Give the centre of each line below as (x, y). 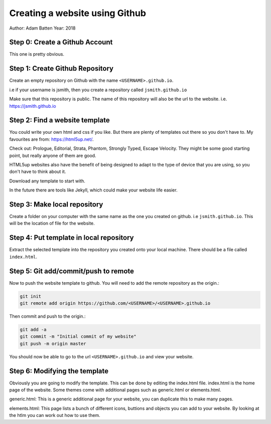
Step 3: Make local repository (56, 204)
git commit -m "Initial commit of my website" (78, 337)
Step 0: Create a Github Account (61, 42)
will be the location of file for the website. (52, 224)
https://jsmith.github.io (33, 106)
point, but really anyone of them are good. (53, 155)
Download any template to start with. (47, 181)
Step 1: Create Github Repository (61, 68)
